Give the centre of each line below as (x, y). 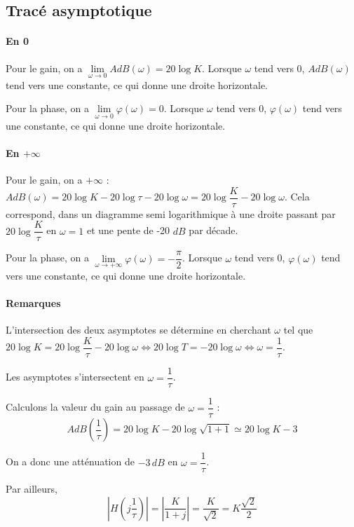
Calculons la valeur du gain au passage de (95, 407)
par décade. (213, 230)
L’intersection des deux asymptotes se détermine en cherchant (138, 330)
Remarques (33, 303)
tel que (298, 330)
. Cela (297, 197)
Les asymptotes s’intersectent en (75, 377)
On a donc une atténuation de (70, 461)
